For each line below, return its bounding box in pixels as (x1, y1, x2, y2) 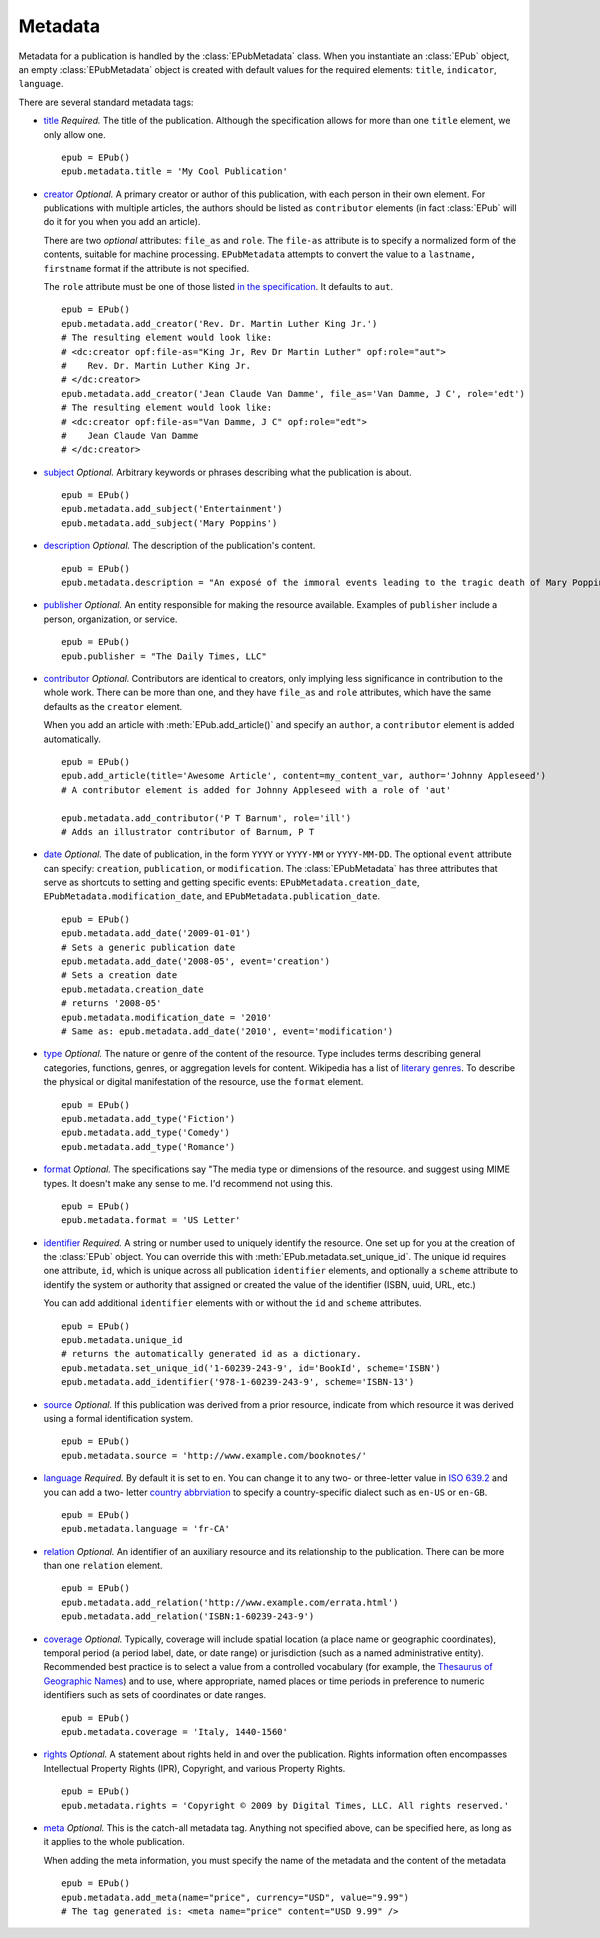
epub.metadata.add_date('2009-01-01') (61, 928, 252, 939)
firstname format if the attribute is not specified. (43, 262, 250, 274)
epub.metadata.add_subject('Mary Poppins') (61, 517, 278, 529)
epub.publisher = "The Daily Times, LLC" (61, 650, 267, 662)
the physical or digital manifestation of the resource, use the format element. (43, 1076, 364, 1088)
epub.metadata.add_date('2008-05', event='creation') (61, 956, 330, 967)
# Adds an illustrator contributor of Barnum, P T (61, 826, 315, 837)
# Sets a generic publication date (61, 941, 236, 953)
